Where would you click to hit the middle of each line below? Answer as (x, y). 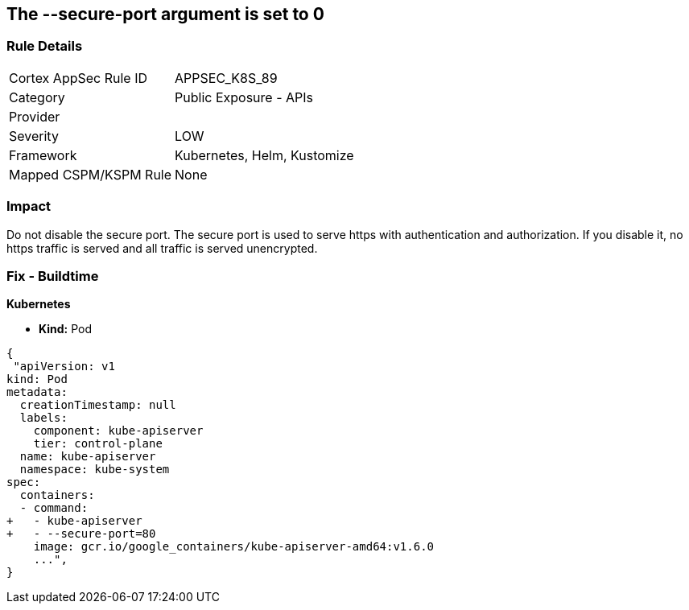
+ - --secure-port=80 (81, 534)
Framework (43, 155)
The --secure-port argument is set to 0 (165, 14)
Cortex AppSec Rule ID (78, 78)
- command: (54, 508)
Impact (29, 206)
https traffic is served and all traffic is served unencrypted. (162, 248)
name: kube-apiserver (88, 457)
